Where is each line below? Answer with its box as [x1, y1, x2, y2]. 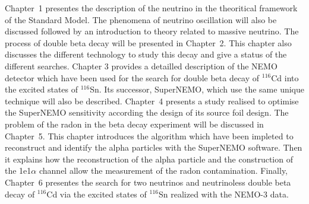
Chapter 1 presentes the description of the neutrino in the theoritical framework [5, 2, 298, 14]
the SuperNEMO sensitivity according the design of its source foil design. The [5, 106, 289, 119]
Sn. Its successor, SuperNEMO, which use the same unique [90, 83, 305, 95]
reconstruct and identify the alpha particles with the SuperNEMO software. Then [5, 141, 302, 154]
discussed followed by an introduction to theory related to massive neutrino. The [5, 25, 299, 37]
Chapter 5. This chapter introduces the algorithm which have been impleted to [5, 129, 294, 142]
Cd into [271, 71, 299, 84]
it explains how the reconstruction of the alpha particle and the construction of [5, 152, 293, 165]
